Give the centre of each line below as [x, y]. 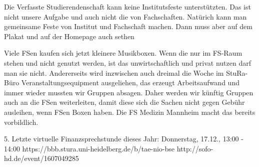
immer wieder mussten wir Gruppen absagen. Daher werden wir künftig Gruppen [129, 92]
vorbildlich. [21, 122]
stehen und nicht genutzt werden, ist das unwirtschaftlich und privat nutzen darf [128, 62]
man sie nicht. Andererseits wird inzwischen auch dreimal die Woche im [114, 72]
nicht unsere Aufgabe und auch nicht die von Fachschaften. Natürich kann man [125, 16]
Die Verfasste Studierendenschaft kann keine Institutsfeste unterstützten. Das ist [127, 7]
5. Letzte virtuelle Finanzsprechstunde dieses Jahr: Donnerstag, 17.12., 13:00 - [124, 139]
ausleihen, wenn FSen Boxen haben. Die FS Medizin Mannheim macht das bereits [130, 112]
